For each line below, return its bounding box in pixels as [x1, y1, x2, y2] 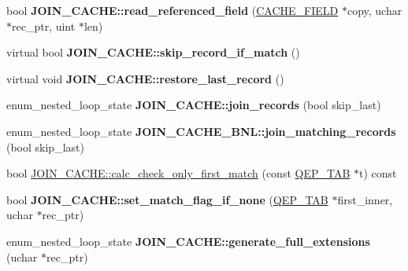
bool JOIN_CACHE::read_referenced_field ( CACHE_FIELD [6, 2, 339, 18]
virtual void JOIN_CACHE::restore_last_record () [6, 70, 284, 86]
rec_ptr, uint [12, 17, 76, 34]
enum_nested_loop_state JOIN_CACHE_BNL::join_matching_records [6, 123, 396, 139]
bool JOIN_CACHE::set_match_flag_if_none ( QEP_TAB [6, 191, 328, 207]
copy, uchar [347, 2, 402, 18]
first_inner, [337, 191, 393, 207]
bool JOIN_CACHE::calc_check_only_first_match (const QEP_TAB [6, 165, 351, 181]
